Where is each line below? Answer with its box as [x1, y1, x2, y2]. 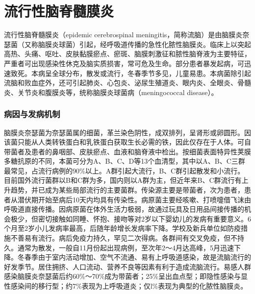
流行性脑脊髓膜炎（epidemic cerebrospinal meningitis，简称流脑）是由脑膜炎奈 [4, 29, 250, 40]
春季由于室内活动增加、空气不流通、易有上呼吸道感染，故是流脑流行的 [24, 252, 251, 262]
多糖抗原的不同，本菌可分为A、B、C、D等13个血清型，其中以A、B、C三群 [4, 156, 245, 166]
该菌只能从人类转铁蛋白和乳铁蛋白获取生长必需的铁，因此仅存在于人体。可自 [4, 137, 251, 147]
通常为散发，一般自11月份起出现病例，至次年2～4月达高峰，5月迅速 [17, 242, 234, 252]
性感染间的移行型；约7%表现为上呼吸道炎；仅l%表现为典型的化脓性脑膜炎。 [4, 281, 248, 291]
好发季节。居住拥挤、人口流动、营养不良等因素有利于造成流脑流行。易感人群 [4, 261, 251, 271]
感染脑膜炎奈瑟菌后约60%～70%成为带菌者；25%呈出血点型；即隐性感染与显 [4, 271, 248, 281]
